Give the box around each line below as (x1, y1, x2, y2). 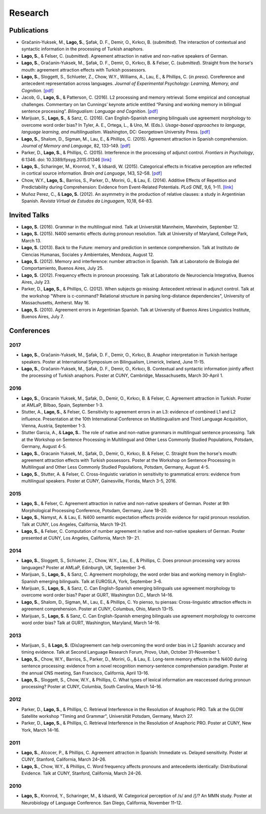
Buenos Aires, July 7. (21, 314, 64, 320)
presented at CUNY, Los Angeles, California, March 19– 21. (21, 535, 140, 541)
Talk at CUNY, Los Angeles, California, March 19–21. (21, 521, 127, 527)
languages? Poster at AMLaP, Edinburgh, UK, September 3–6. (21, 564, 146, 570)
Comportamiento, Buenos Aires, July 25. (21, 265, 104, 271)
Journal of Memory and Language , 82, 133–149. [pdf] (21, 143, 131, 148)
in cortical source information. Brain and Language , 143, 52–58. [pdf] (21, 170, 162, 176)
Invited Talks (9, 211, 49, 219)
